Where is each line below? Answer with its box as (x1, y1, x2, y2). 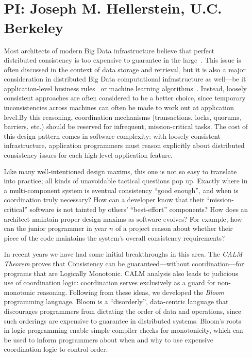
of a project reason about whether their (115, 223, 233, 233)
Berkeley (4, 17, 64, 37)
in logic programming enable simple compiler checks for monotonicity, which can (4, 325, 243, 335)
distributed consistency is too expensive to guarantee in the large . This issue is (4, 55, 241, 65)
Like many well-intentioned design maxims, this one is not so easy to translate (4, 166, 237, 176)
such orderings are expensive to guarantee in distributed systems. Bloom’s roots (4, 315, 241, 325)
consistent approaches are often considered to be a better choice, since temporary (4, 93, 246, 103)
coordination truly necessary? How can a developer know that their (4, 195, 204, 205)
